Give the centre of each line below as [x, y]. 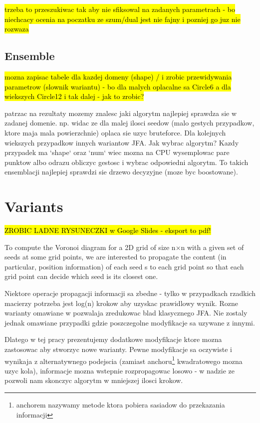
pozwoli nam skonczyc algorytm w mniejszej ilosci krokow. [94, 380]
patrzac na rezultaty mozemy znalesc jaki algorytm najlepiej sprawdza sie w [121, 113]
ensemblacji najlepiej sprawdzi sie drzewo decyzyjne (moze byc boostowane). [121, 172]
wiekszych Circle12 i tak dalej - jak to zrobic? [74, 96]
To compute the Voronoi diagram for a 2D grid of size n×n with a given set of [124, 247]
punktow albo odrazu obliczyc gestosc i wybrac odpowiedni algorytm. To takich [127, 162]
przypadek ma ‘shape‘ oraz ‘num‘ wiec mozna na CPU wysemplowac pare [117, 152]
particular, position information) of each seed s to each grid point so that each [124, 266]
